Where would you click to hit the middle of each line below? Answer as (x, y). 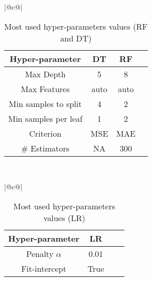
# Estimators (45, 148)
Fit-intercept (44, 268)
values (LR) (64, 218)
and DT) (76, 38)
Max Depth (45, 74)
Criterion (45, 133)
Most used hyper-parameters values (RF (76, 26)
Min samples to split (45, 103)
